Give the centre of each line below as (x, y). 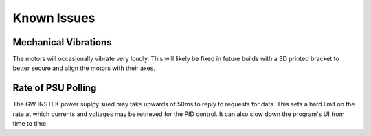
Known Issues (54, 18)
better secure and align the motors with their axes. (84, 68)
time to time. (30, 124)
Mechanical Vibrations (63, 42)
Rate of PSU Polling (55, 88)
